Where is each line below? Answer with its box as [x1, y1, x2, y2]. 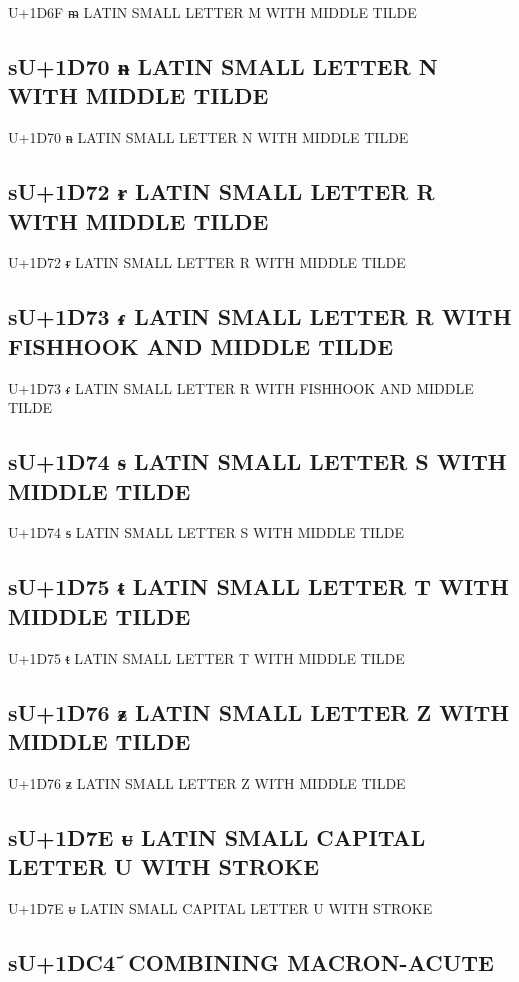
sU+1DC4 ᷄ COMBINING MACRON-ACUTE [8, 946, 494, 977]
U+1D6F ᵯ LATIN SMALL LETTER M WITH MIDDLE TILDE [8, 2, 417, 22]
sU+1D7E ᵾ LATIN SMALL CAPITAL [8, 821, 426, 852]
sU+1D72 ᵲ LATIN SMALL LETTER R [8, 176, 435, 207]
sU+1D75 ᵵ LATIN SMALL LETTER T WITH [8, 571, 509, 602]
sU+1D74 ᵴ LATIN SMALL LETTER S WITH [8, 446, 507, 477]
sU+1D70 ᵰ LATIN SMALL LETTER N [8, 50, 438, 81]
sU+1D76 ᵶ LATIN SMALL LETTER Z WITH [8, 696, 510, 727]
